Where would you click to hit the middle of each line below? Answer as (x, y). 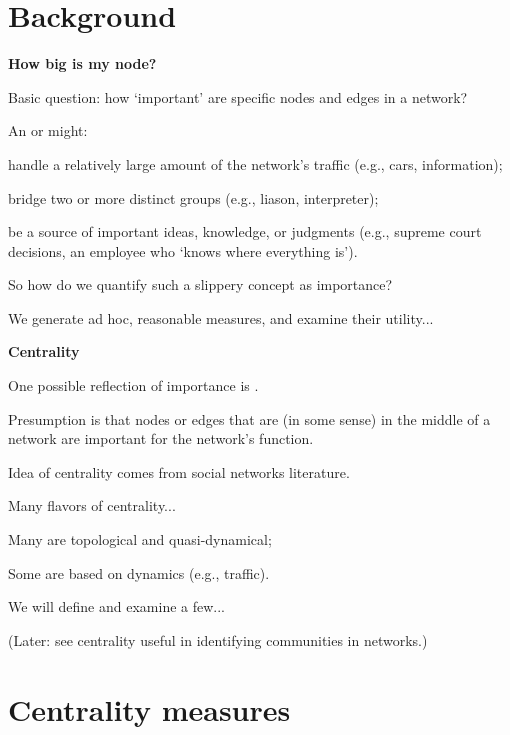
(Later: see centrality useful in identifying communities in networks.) (218, 639)
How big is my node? (82, 63)
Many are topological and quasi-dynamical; (140, 539)
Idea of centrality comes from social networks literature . (179, 471)
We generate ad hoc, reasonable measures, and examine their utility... (221, 317)
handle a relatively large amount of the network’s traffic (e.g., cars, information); (255, 163)
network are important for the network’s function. (161, 438)
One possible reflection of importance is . (133, 385)
